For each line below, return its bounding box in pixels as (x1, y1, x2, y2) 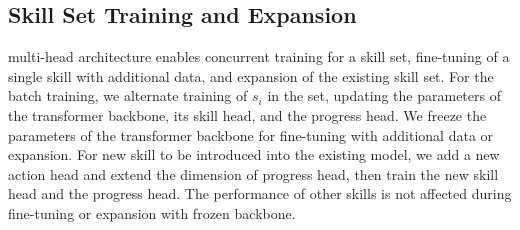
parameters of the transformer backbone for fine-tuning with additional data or (8, 124, 494, 145)
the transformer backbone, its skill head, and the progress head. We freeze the (8, 104, 487, 125)
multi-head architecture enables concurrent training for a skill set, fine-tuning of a (8, 46, 510, 67)
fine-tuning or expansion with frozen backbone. (8, 202, 296, 223)
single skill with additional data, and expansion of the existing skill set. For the (8, 65, 494, 86)
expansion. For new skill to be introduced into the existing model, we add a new (8, 144, 500, 165)
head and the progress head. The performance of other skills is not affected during (8, 183, 512, 204)
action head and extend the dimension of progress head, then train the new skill (8, 163, 499, 184)
